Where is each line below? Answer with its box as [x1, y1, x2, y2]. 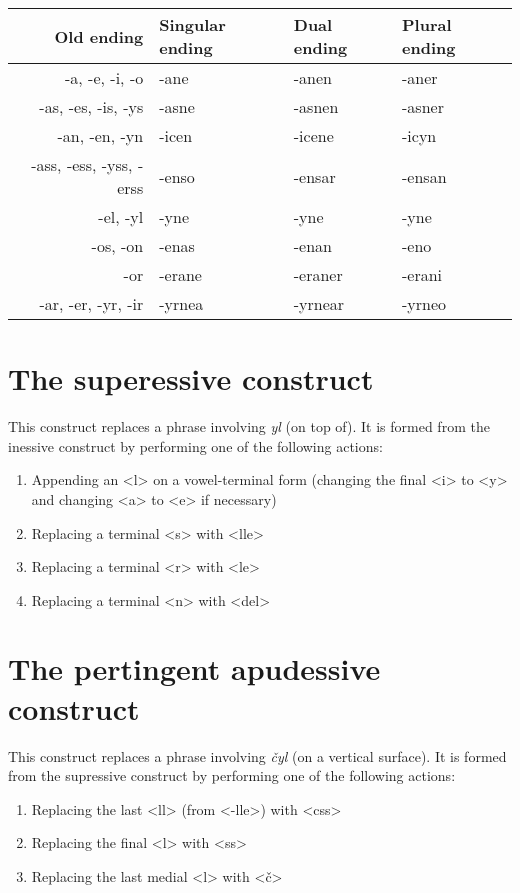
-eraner [293, 263, 343, 286]
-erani [402, 263, 443, 286]
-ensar [293, 164, 336, 188]
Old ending [54, 24, 144, 48]
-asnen [293, 95, 339, 118]
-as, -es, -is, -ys [39, 95, 144, 118]
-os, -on [91, 234, 144, 257]
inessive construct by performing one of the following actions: [8, 435, 383, 456]
